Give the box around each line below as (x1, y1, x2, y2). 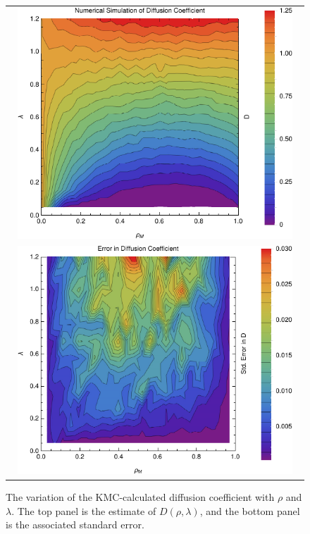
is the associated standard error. (6, 517, 144, 532)
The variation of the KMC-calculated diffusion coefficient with (6, 490, 275, 504)
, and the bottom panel (199, 503, 300, 518)
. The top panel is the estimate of (11, 503, 156, 518)
